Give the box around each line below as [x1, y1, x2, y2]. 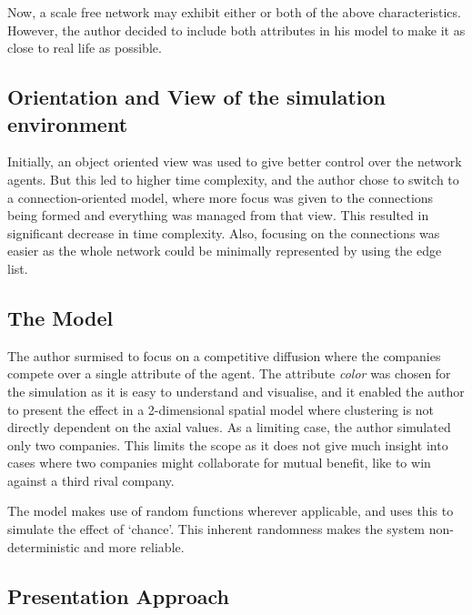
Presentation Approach [7, 581, 229, 610]
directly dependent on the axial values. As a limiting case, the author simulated [7, 418, 451, 437]
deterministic [7, 537, 80, 556]
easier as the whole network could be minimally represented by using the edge [7, 241, 442, 260]
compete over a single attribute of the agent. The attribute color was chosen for [7, 364, 451, 383]
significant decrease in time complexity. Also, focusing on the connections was [7, 223, 440, 242]
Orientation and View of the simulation [7, 83, 387, 111]
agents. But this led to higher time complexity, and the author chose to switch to [7, 169, 459, 188]
